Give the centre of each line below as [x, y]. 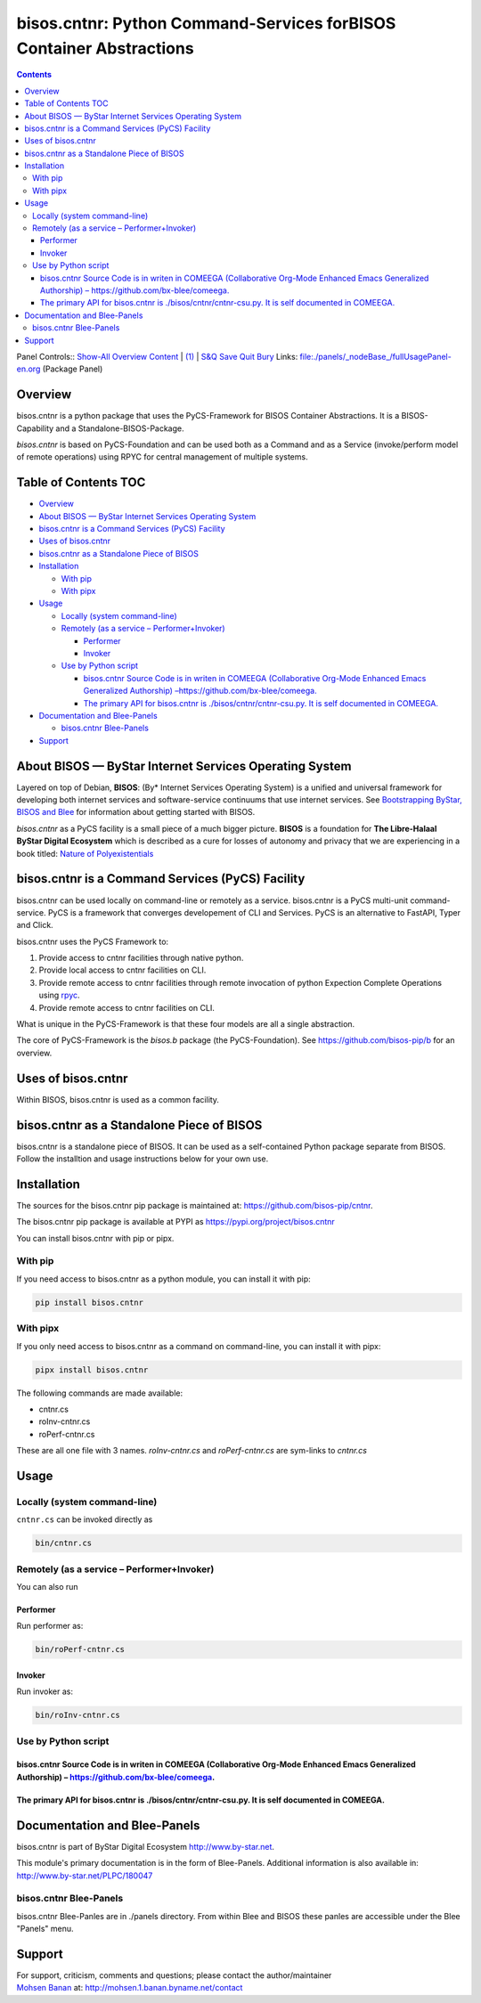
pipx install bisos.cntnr [92, 1370]
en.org [29, 369]
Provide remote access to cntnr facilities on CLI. [127, 1007]
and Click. [35, 925]
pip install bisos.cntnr [90, 1302]
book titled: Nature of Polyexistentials [85, 853]
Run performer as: [50, 1626]
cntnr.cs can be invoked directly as [85, 1519]
